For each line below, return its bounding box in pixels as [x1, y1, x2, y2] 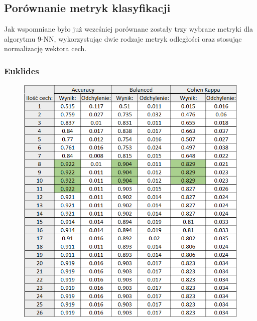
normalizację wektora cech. [4, 43, 87, 54]
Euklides [4, 64, 39, 77]
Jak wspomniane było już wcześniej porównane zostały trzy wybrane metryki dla [4, 24, 253, 34]
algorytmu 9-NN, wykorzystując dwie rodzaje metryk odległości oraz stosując [4, 33, 242, 44]
